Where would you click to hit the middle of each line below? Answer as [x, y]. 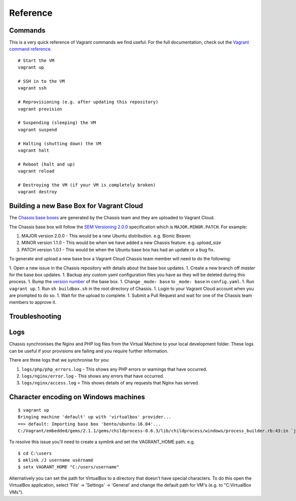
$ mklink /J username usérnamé [56, 460]
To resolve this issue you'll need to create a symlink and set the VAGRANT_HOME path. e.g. [102, 442]
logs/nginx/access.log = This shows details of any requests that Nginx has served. [110, 383]
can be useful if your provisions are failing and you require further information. [89, 351]
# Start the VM [36, 60]
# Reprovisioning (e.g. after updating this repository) [88, 102]
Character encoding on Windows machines [77, 397]
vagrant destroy [37, 192]
